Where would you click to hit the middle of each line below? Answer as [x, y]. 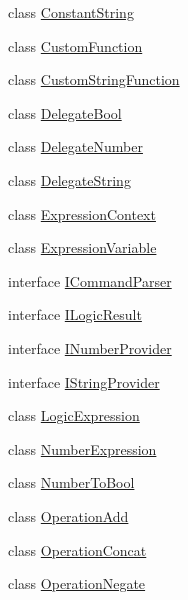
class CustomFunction [75, 45]
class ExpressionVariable [82, 247]
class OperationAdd [68, 515]
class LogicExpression [74, 415]
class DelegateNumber [75, 146]
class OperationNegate [77, 583]
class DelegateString [69, 179]
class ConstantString [71, 12]
